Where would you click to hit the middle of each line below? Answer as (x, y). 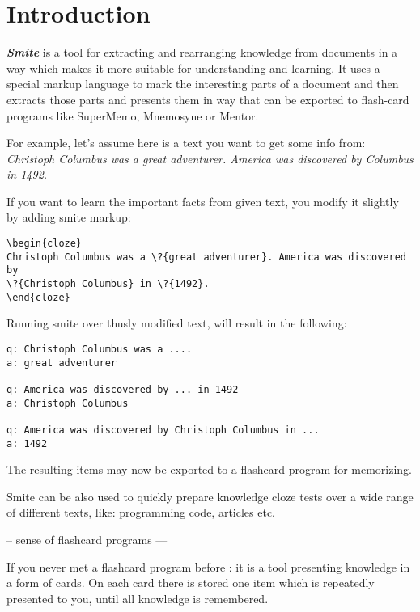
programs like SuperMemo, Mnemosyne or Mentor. (133, 115)
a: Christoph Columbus (68, 403)
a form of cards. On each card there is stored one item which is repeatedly (191, 582)
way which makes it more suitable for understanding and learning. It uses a (193, 68)
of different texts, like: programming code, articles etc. (141, 512)
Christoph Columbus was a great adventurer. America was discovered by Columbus (210, 158)
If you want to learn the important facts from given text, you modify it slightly (203, 201)
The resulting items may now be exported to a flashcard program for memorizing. (209, 469)
